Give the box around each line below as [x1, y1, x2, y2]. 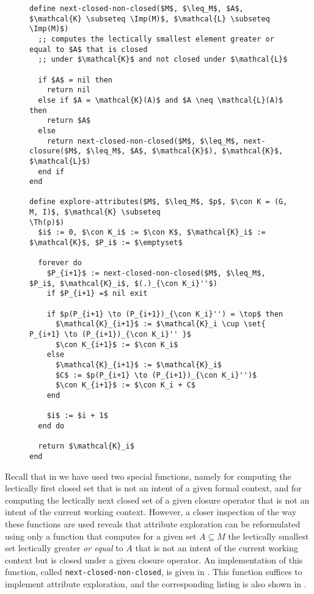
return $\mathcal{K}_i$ [38, 442, 134, 451]
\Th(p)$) [29, 218, 65, 227]
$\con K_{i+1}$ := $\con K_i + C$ [55, 381, 196, 390]
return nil [46, 86, 91, 95]
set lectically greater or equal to [5, 541, 123, 554]
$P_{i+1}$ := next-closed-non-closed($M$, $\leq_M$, [46, 269, 266, 278]
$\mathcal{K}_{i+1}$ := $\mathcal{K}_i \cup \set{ [55, 320, 266, 329]
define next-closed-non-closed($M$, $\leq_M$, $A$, [29, 4, 244, 13]
